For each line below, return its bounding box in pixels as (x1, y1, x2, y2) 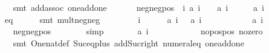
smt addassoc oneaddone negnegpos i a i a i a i (13, 1, 264, 13)
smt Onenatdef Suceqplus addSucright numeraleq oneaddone (13, 36, 244, 49)
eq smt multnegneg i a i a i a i (4, 13, 264, 25)
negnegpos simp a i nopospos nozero (13, 25, 263, 37)
